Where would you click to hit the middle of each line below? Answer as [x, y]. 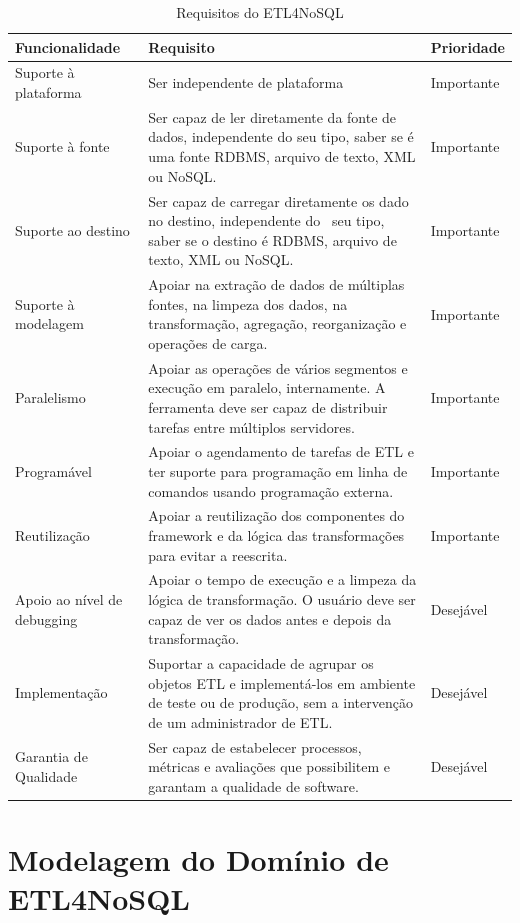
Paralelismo [50, 397]
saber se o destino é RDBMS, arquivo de [272, 239]
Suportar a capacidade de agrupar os [261, 663]
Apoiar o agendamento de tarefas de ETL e [281, 451]
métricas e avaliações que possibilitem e [269, 766]
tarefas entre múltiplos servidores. [251, 426]
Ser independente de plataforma [246, 82]
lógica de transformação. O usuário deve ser [282, 599]
